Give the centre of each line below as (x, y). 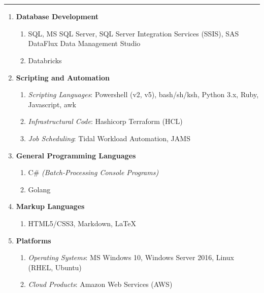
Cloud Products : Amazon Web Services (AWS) (100, 284)
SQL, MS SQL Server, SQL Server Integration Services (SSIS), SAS (134, 33)
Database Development (57, 16)
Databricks (45, 60)
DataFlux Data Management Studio (84, 43)
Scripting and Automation (63, 77)
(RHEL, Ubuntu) (55, 267)
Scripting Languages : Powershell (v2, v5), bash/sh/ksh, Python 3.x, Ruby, (143, 94)
